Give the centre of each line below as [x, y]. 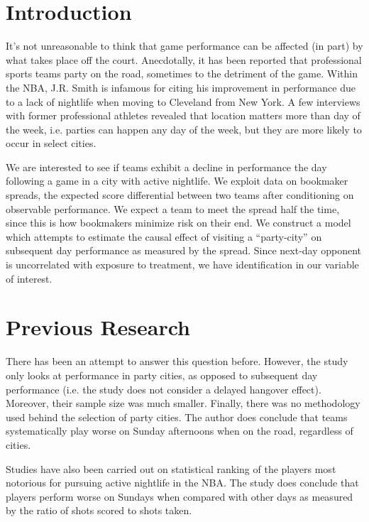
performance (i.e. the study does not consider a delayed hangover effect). [164, 389]
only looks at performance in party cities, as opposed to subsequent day [162, 375]
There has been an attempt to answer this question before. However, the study [177, 361]
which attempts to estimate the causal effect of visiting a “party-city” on [164, 236]
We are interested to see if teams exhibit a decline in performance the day [166, 167]
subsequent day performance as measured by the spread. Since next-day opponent [184, 250]
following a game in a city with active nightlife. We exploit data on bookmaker [177, 181]
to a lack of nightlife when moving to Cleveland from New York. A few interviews [183, 101]
